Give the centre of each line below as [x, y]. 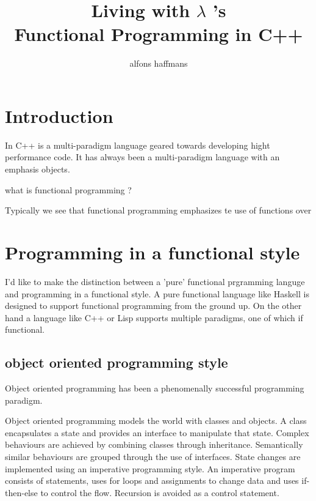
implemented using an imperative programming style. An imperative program [150, 468]
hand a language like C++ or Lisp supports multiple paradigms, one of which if [154, 317]
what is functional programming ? [68, 189]
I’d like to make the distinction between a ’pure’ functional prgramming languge [155, 281]
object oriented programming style [117, 362]
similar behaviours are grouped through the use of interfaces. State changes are [153, 457]
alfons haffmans [159, 63]
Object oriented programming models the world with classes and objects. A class [156, 421]
